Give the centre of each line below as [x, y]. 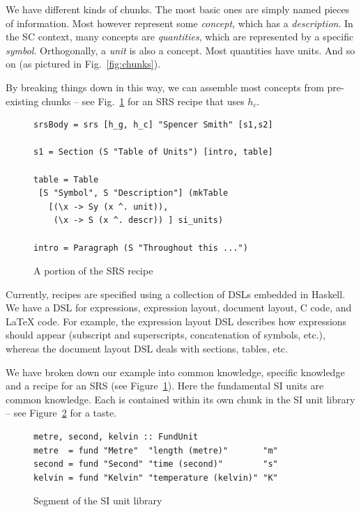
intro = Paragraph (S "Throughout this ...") [141, 248]
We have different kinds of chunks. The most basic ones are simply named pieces [178, 9]
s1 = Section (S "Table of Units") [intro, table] [153, 152]
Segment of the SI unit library [98, 501]
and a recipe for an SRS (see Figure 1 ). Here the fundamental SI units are [165, 386]
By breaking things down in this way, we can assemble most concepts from [165, 87]
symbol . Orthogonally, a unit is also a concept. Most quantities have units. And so [180, 50]
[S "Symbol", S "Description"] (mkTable [133, 193]
